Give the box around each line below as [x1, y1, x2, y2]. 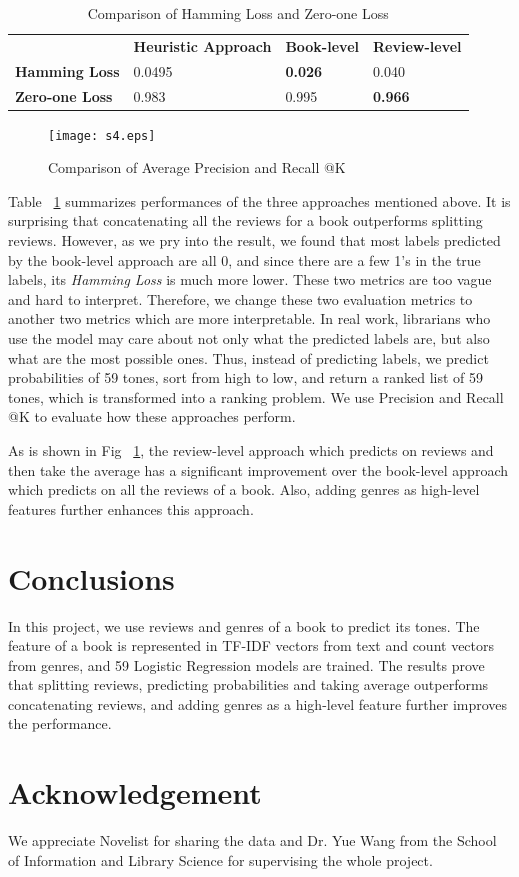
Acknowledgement [8, 772, 262, 813]
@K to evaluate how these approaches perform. [8, 406, 296, 427]
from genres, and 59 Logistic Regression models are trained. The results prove [8, 654, 485, 675]
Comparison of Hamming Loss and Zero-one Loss [87, 3, 389, 23]
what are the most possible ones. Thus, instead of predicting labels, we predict [8, 347, 489, 368]
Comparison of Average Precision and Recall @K [48, 157, 346, 178]
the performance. [8, 713, 112, 734]
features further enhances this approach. [8, 498, 254, 519]
